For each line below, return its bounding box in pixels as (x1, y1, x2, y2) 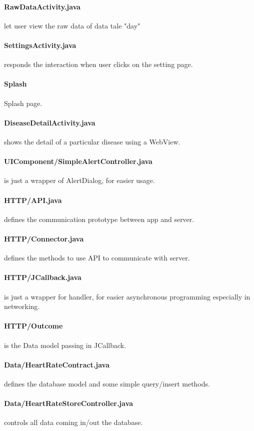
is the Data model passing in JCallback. (4, 339, 126, 350)
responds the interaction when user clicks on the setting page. (4, 59, 193, 69)
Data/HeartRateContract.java (4, 359, 110, 369)
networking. (4, 301, 40, 311)
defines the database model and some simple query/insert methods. (4, 378, 210, 388)
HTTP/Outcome (4, 320, 63, 331)
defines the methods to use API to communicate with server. (4, 252, 190, 263)
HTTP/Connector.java (4, 233, 84, 243)
